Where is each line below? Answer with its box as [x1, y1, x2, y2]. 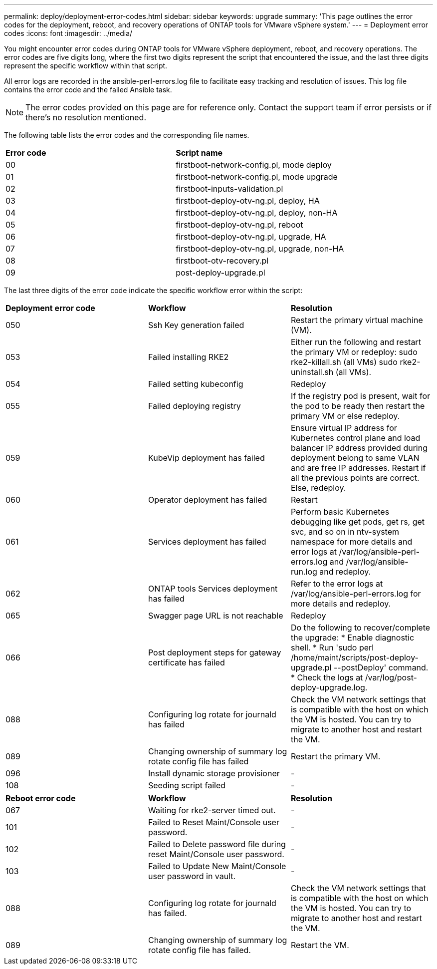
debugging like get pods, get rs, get [290, 517, 425, 527]
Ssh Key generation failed [148, 320, 244, 330]
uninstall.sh [290, 367, 334, 377]
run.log [290, 567, 317, 577]
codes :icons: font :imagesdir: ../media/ [4, 29, 133, 37]
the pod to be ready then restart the [290, 401, 425, 411]
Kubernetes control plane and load [290, 433, 421, 443]
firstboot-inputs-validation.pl [176, 184, 283, 194]
